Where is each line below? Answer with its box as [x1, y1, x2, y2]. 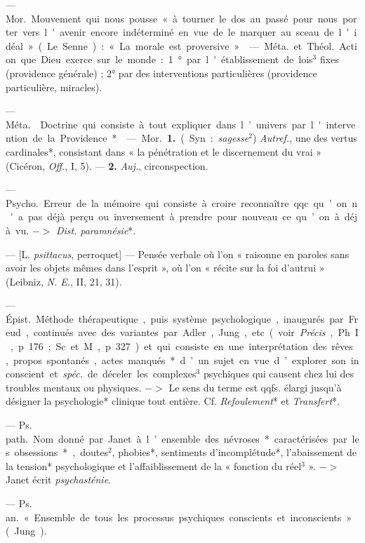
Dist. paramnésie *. [55, 222, 136, 237]
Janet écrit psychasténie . [6, 472, 111, 487]
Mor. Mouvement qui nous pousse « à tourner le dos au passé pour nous [6, 11, 338, 25]
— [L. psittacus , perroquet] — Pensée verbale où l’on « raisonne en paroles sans [6, 246, 350, 261]
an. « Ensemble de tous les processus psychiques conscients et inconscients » [6, 509, 352, 524]
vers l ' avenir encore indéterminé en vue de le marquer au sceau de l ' [22, 25, 350, 39]
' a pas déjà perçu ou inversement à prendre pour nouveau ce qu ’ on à [10, 209, 340, 224]
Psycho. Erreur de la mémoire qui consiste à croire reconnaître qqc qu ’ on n [6, 195, 358, 210]
